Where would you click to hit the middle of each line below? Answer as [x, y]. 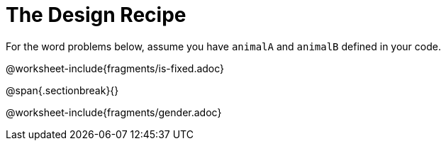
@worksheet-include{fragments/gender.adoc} [114, 112]
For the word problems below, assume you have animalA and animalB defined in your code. [223, 46]
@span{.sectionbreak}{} [62, 90]
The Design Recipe [96, 15]
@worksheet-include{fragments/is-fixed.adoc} [115, 68]
